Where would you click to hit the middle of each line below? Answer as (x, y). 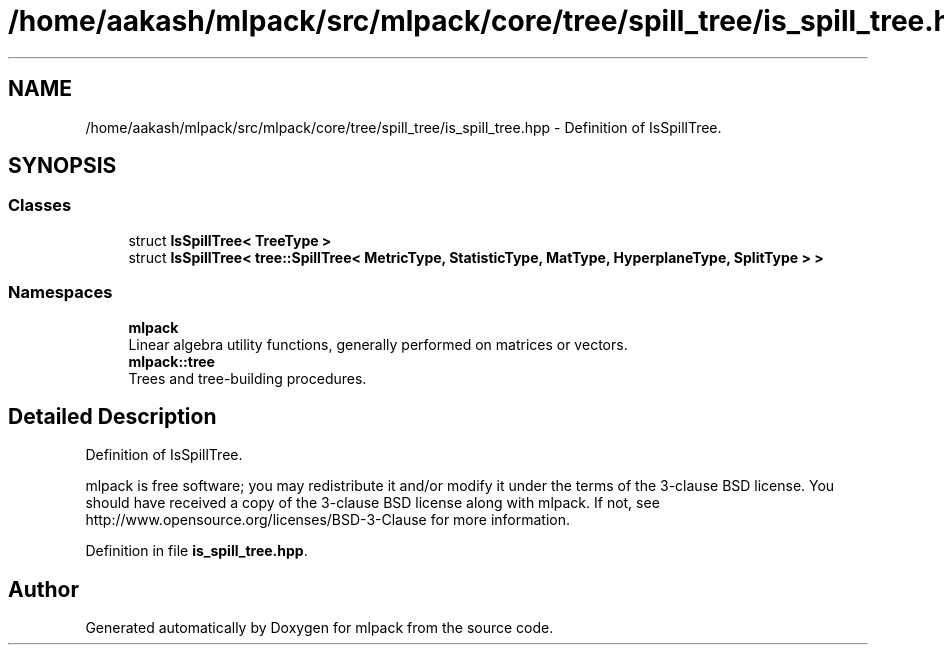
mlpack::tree (171, 361)
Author (43, 589)
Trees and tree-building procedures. (247, 378)
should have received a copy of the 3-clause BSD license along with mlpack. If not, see (372, 503)
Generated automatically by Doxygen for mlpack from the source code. (319, 628)
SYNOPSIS (62, 166)
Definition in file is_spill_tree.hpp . (196, 551)
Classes (40, 205)
